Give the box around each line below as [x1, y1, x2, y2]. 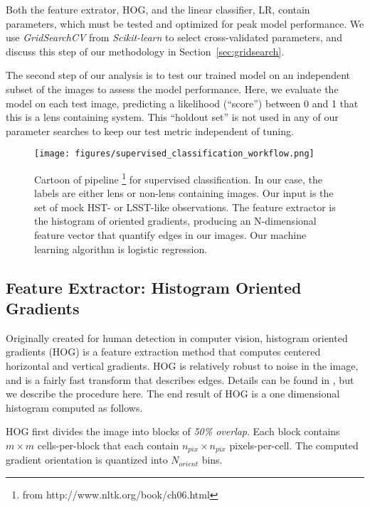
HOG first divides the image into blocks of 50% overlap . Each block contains [6, 424, 340, 439]
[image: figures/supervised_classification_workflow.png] [34, 149, 314, 159]
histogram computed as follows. [6, 400, 143, 415]
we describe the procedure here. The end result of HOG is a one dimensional [6, 386, 340, 401]
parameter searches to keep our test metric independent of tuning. [6, 123, 294, 138]
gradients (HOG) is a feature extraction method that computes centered [6, 344, 321, 359]
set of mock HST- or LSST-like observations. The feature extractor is [34, 199, 336, 214]
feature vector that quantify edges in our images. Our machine [34, 228, 307, 242]
